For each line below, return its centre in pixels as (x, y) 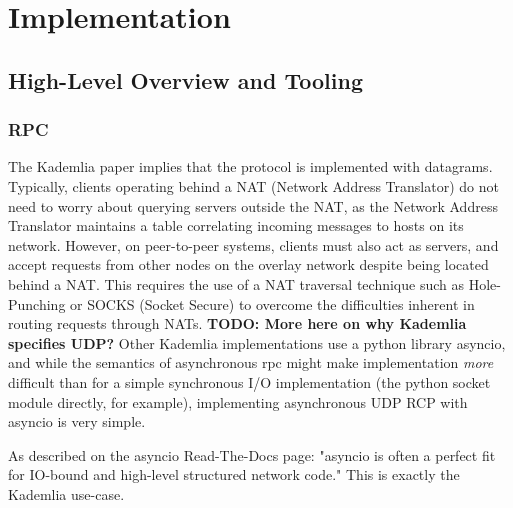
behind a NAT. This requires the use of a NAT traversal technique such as (236, 283)
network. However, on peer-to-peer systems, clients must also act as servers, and (253, 244)
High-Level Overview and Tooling (185, 79)
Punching (37, 303)
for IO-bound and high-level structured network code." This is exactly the (234, 474)
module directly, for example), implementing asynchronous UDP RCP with (238, 401)
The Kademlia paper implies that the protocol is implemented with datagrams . (250, 166)
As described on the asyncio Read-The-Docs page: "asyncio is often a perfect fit (252, 454)
